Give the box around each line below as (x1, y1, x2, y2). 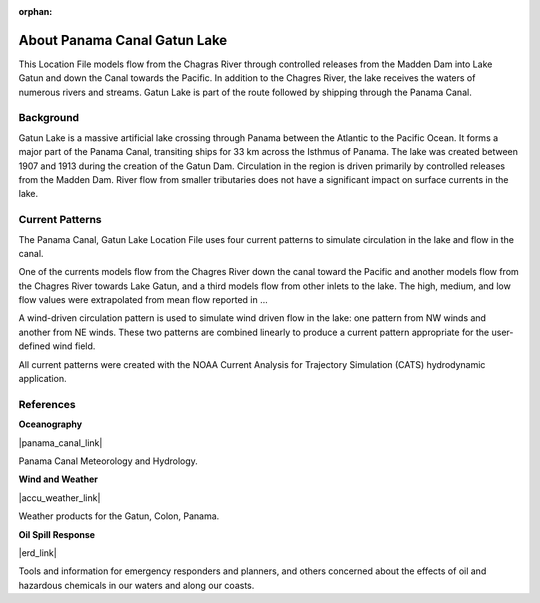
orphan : (18, 6, 53, 17)
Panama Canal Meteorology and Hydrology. (18, 455, 199, 467)
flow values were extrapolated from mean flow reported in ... (18, 294, 269, 306)
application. (18, 373, 67, 385)
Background (18, 111, 80, 125)
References (18, 397, 76, 411)
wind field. (52, 340, 96, 352)
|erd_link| (18, 546, 57, 559)
